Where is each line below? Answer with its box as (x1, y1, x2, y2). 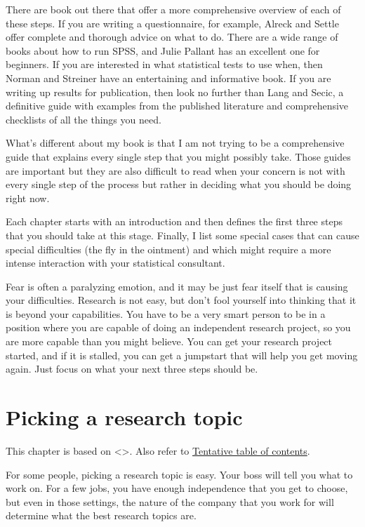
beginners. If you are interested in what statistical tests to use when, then (6, 57, 323, 72)
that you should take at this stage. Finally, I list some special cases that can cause (6, 227, 359, 242)
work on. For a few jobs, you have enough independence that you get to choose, (6, 481, 348, 495)
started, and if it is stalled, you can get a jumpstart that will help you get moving (6, 347, 358, 362)
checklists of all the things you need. (6, 112, 161, 126)
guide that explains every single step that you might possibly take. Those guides (6, 149, 351, 164)
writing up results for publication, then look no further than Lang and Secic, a (6, 84, 344, 99)
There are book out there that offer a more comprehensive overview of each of (6, 2, 341, 16)
